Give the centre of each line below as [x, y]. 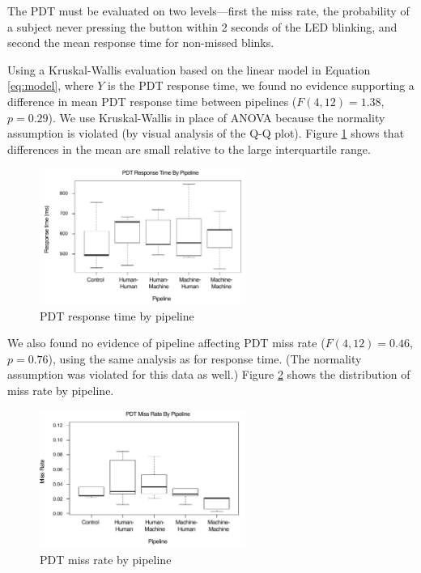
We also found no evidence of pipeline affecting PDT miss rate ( [166, 343]
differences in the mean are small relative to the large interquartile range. [189, 149]
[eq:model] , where [51, 85]
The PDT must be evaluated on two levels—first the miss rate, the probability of [208, 11]
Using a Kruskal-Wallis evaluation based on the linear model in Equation [189, 69]
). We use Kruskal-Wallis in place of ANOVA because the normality [217, 117]
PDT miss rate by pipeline [106, 559]
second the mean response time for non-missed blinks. [141, 42]
